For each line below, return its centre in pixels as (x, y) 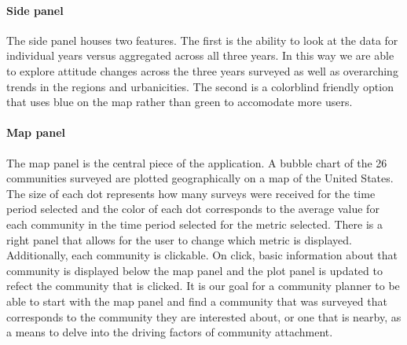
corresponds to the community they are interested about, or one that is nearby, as (204, 316)
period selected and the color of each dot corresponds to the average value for (193, 209)
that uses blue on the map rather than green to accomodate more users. (180, 102)
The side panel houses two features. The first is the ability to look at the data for (202, 40)
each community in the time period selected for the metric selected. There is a (195, 224)
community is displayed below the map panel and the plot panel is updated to (194, 270)
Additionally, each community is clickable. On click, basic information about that (202, 255)
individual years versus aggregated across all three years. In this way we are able (200, 55)
